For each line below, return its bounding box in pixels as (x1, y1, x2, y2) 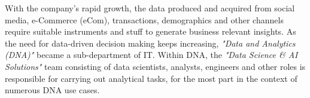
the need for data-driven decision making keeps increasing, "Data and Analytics (5, 36, 296, 49)
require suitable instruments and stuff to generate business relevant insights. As (5, 25, 296, 38)
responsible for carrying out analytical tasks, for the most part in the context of (5, 72, 297, 84)
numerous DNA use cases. (5, 84, 100, 96)
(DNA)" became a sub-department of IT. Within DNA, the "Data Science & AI (5, 48, 298, 61)
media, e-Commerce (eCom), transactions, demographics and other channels (5, 13, 284, 26)
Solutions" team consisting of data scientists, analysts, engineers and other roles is (5, 60, 306, 72)
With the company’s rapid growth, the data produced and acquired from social (5, 2, 295, 14)
